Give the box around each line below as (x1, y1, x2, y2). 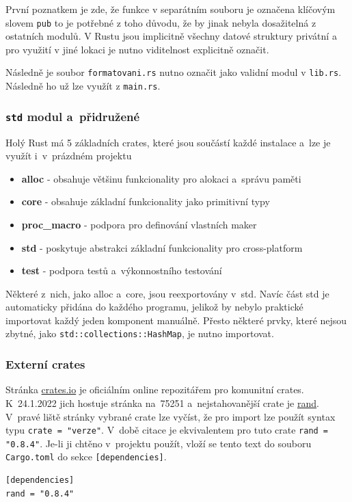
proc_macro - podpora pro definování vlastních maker (21, 217, 257, 231)
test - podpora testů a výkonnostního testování (21, 263, 222, 278)
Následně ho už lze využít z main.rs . (5, 79, 161, 93)
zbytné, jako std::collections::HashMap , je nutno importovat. (5, 326, 274, 341)
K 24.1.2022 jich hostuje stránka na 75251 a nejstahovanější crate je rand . (5, 395, 319, 410)
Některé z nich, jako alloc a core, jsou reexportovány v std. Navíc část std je (5, 286, 329, 300)
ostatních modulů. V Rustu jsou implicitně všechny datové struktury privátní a (5, 29, 337, 43)
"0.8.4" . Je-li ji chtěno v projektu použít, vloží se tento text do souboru (5, 436, 312, 450)
